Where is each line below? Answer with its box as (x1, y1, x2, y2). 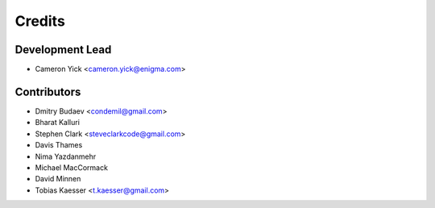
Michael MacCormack (35, 162, 109, 173)
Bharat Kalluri (35, 118, 81, 127)
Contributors (14, 85, 81, 98)
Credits (14, 12, 66, 30)
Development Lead (14, 43, 112, 56)
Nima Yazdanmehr (35, 152, 97, 161)
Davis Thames (35, 140, 83, 150)
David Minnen (35, 174, 81, 184)
